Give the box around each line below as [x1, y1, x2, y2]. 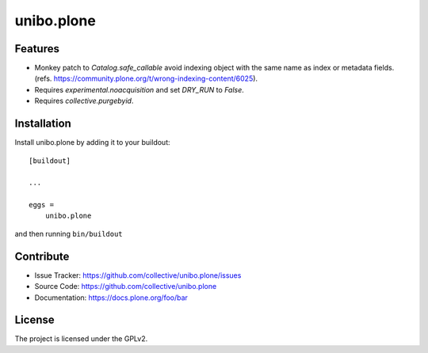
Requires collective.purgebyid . [34, 96, 134, 106]
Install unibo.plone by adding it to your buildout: [14, 138, 170, 147]
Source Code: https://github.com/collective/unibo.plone [34, 282, 217, 291]
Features [14, 42, 59, 55]
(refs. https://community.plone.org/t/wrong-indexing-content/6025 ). [34, 74, 258, 83]
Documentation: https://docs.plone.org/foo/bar [34, 293, 188, 302]
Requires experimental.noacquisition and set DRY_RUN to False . [34, 85, 245, 94]
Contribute [14, 249, 70, 263]
